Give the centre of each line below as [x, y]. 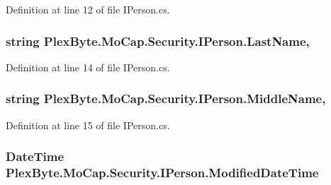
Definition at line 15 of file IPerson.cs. [88, 125]
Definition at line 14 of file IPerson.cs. [88, 67]
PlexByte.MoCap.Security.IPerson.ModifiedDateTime [162, 173]
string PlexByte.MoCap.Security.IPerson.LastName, [158, 41]
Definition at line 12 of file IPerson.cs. [88, 9]
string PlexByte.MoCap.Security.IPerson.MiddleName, [166, 99]
